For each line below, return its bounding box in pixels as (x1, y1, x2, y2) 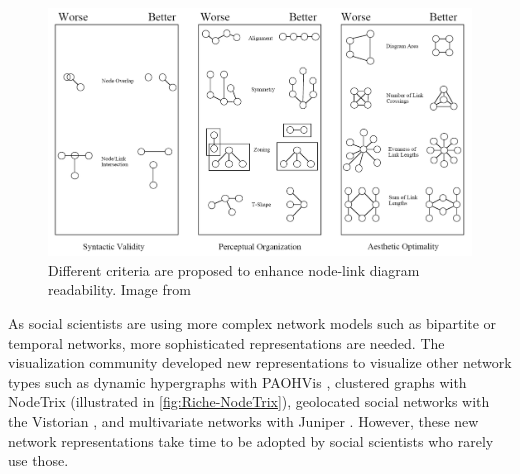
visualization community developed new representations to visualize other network (8, 352, 512, 373)
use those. (8, 450, 69, 471)
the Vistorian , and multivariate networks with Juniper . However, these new (8, 411, 479, 432)
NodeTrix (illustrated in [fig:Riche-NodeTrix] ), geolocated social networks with (8, 391, 490, 412)
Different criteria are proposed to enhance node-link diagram (48, 259, 420, 280)
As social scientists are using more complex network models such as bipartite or (8, 313, 497, 334)
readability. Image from (48, 279, 191, 300)
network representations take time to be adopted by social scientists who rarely (8, 430, 494, 451)
